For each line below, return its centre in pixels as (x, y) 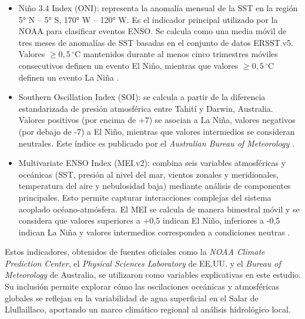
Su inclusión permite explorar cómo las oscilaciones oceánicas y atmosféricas (142, 286)
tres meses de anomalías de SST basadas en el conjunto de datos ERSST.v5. (156, 42)
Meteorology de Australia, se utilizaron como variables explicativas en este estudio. (153, 275)
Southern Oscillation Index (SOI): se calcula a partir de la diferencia (142, 97)
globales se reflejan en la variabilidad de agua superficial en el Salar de (132, 298)
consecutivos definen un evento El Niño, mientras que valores (128, 65)
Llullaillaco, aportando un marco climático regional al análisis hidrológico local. (148, 309)
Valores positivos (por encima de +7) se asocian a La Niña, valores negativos (157, 120)
